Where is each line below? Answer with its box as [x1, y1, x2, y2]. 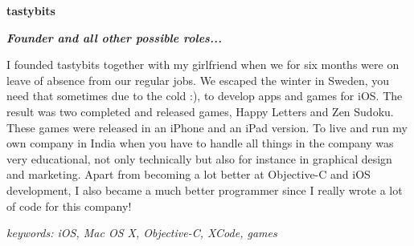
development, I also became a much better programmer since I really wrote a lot [6, 181, 403, 198]
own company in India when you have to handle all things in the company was [6, 135, 394, 151]
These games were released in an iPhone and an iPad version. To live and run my [6, 119, 408, 135]
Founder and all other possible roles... [6, 29, 222, 46]
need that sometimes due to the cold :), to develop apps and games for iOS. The [6, 87, 403, 104]
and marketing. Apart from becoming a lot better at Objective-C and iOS [6, 166, 371, 183]
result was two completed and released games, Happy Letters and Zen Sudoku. [6, 103, 394, 119]
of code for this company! [6, 197, 132, 214]
